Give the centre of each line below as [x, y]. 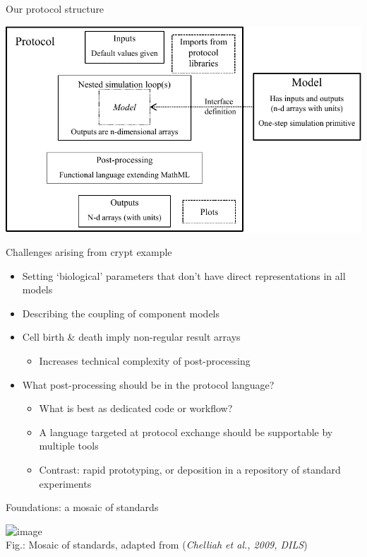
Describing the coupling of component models [121, 313]
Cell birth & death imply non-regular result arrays [131, 337]
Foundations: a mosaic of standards [82, 507]
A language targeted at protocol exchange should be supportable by [186, 432]
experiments [65, 483]
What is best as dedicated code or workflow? [136, 408]
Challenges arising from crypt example [89, 252]
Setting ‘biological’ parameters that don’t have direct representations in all [184, 275]
